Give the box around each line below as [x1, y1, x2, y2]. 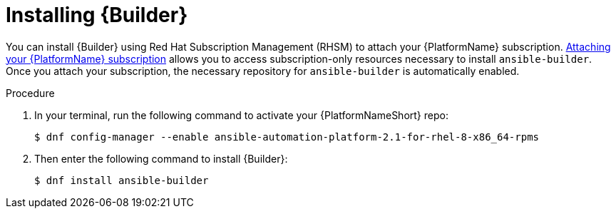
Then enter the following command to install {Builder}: [34, 152, 288, 165]
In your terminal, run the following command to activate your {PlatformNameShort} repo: [34, 108, 448, 121]
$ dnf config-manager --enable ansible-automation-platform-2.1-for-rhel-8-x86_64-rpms [34, 131, 540, 143]
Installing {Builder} [6, 3, 188, 27]
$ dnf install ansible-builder [34, 174, 209, 186]
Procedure [6, 86, 55, 99]
